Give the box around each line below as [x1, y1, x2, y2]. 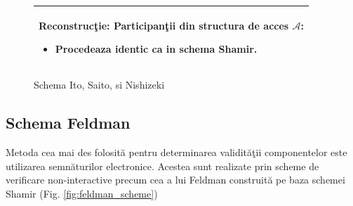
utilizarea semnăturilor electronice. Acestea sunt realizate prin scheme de [6, 158, 319, 173]
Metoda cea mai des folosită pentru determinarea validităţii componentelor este [6, 144, 347, 159]
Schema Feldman [6, 112, 131, 134]
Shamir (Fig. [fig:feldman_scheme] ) [6, 186, 158, 200]
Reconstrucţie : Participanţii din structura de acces [39, 18, 289, 32]
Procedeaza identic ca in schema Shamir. [55, 41, 258, 56]
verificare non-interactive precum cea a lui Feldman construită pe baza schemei [6, 172, 345, 187]
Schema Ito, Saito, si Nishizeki [34, 77, 165, 92]
